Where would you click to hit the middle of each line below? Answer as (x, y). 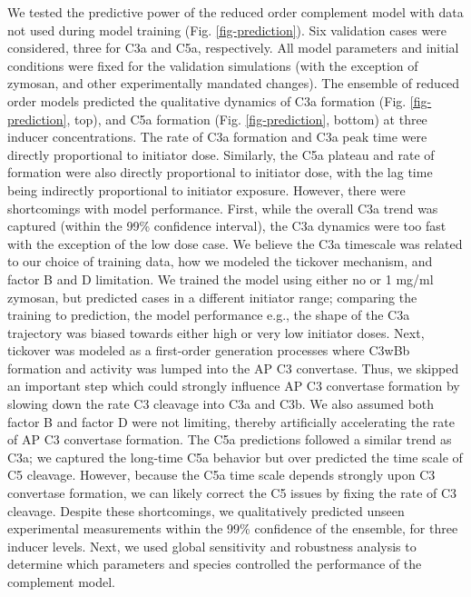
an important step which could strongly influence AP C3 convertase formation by (234, 386)
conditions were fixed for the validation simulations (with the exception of (213, 65)
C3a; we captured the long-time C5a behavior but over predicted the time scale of (235, 457)
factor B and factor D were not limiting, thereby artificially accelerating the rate (231, 421)
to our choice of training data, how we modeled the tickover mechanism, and (220, 261)
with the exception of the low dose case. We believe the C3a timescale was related (235, 243)
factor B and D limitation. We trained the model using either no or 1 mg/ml (221, 279)
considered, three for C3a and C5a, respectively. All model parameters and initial (233, 48)
